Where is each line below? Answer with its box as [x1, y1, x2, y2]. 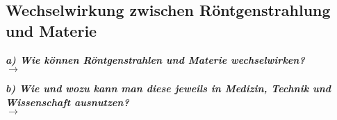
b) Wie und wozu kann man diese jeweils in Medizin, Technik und [6, 81, 331, 96]
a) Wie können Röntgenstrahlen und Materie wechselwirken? [6, 52, 305, 67]
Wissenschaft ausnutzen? [6, 94, 129, 109]
